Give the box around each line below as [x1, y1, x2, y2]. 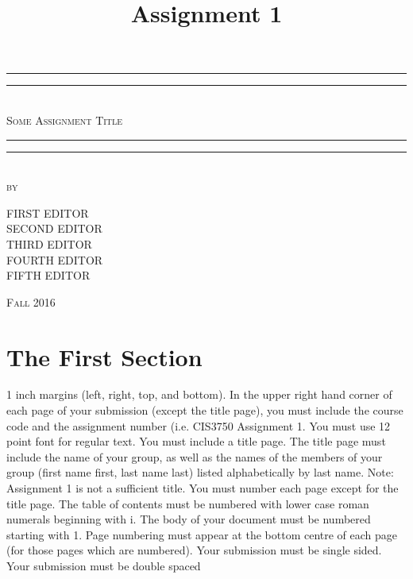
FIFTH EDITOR [6, 267, 91, 284]
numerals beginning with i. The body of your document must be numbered [6, 511, 371, 527]
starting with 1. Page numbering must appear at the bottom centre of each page [6, 526, 398, 542]
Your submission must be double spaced [6, 557, 201, 573]
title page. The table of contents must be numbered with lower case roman [6, 495, 369, 511]
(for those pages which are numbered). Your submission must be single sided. [6, 542, 382, 558]
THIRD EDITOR [6, 235, 92, 252]
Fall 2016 [6, 293, 56, 310]
